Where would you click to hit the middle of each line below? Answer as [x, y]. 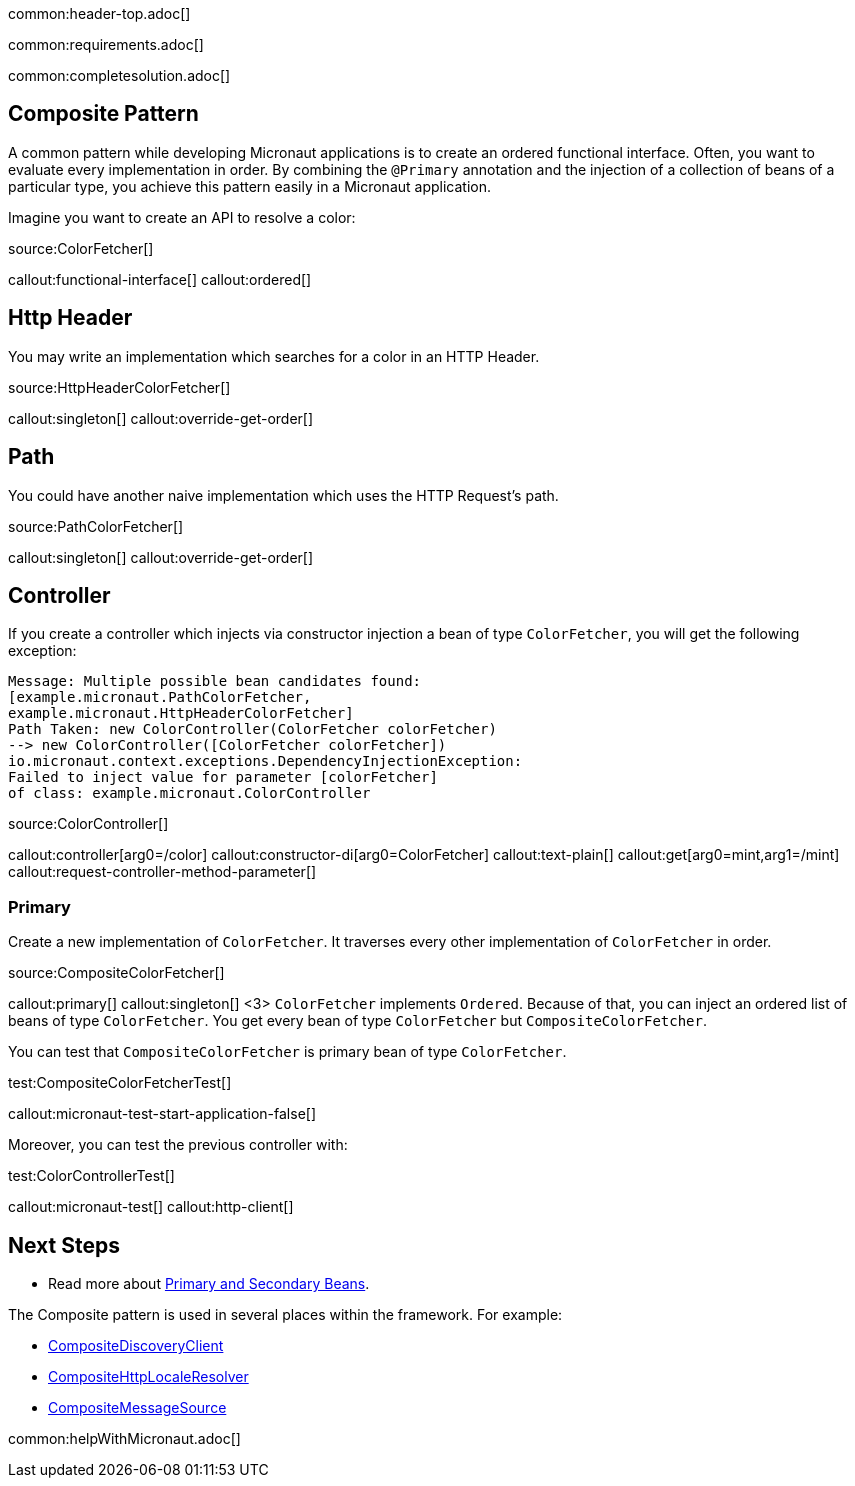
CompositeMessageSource [137, 1407]
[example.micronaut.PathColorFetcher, [160, 697]
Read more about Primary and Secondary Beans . [209, 1283]
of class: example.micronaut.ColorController [189, 793]
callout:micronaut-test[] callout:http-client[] [151, 1207]
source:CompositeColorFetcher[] [116, 973]
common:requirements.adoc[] [106, 44]
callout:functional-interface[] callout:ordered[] [160, 279]
